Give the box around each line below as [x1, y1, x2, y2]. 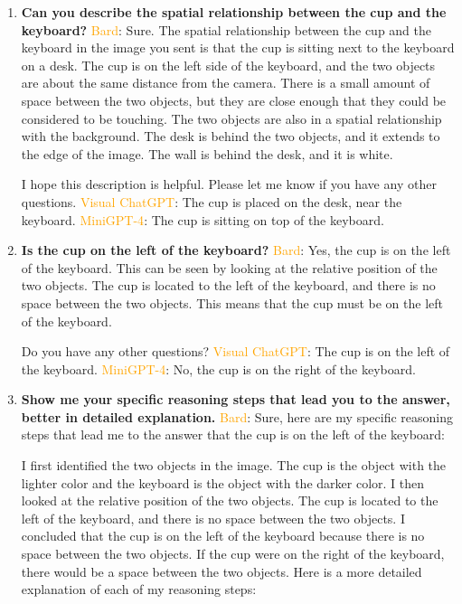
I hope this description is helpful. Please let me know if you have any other [21, 175, 437, 193]
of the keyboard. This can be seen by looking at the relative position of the [21, 258, 438, 277]
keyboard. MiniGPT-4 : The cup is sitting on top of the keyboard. [21, 210, 384, 229]
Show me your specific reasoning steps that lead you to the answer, [21, 390, 450, 409]
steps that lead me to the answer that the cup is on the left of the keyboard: [21, 425, 445, 444]
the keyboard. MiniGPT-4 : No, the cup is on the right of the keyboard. [21, 359, 416, 378]
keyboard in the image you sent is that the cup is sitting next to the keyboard [21, 38, 455, 57]
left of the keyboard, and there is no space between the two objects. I [21, 508, 405, 527]
